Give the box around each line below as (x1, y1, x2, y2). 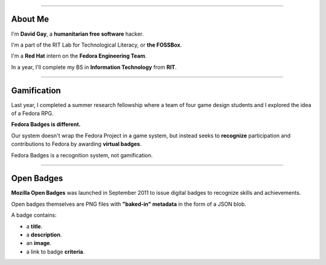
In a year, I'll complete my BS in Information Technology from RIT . (11, 64, 177, 71)
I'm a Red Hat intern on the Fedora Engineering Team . (11, 52, 147, 60)
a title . (26, 223, 43, 230)
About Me (11, 14, 50, 24)
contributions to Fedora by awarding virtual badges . (11, 140, 142, 148)
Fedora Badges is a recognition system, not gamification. (11, 151, 153, 159)
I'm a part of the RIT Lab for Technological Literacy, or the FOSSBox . (11, 41, 182, 48)
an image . (26, 240, 52, 247)
